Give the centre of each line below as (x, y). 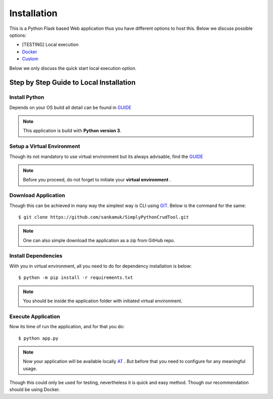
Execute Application (35, 316)
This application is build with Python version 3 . (72, 131)
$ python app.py (38, 338)
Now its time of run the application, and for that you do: (67, 327)
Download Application (37, 195)
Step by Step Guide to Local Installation (73, 83)
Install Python (27, 97)
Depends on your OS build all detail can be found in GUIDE (70, 107)
